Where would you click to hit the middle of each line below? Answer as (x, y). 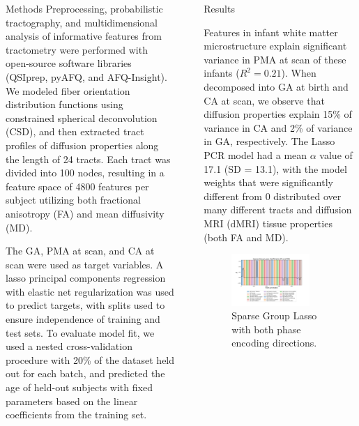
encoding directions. (274, 343)
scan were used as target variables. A (85, 264)
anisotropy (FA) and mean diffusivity (85, 213)
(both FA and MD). (246, 237)
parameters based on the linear (72, 401)
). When (299, 73)
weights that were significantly (268, 182)
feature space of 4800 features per (77, 186)
